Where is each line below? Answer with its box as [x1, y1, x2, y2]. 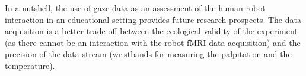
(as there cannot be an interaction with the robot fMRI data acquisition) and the [5, 36, 301, 48]
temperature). [5, 59, 55, 71]
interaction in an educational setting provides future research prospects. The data [5, 13, 301, 25]
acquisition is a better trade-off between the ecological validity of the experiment [5, 25, 298, 37]
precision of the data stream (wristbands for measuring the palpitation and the [5, 48, 292, 60]
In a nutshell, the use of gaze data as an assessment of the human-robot [5, 2, 266, 14]
